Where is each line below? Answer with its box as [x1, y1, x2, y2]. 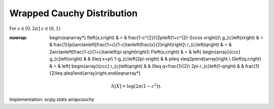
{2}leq [49, 70, 63, 76]
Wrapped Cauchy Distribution [9, 8, 138, 19]
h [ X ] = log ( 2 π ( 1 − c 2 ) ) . [111, 83, 162, 89]
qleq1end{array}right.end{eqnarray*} [63, 70, 141, 76]
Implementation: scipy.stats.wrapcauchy [9, 96, 95, 102]
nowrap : [9, 34, 28, 41]
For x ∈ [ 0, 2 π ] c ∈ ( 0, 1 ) [9, 25, 61, 31]
